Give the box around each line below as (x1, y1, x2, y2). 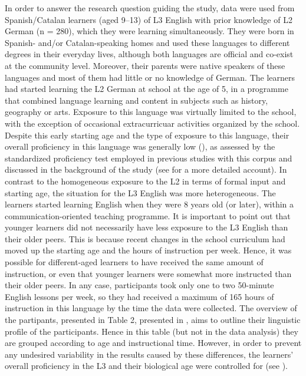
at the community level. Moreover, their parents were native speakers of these (5, 59, 285, 71)
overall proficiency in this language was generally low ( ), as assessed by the (5, 140, 275, 153)
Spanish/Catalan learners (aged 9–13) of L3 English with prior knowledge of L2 (5, 13, 292, 25)
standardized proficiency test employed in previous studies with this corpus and (5, 151, 292, 164)
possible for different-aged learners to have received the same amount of (5, 256, 264, 268)
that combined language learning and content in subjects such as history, (5, 94, 268, 106)
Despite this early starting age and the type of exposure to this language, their (5, 128, 289, 141)
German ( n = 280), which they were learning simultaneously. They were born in (5, 25, 294, 37)
